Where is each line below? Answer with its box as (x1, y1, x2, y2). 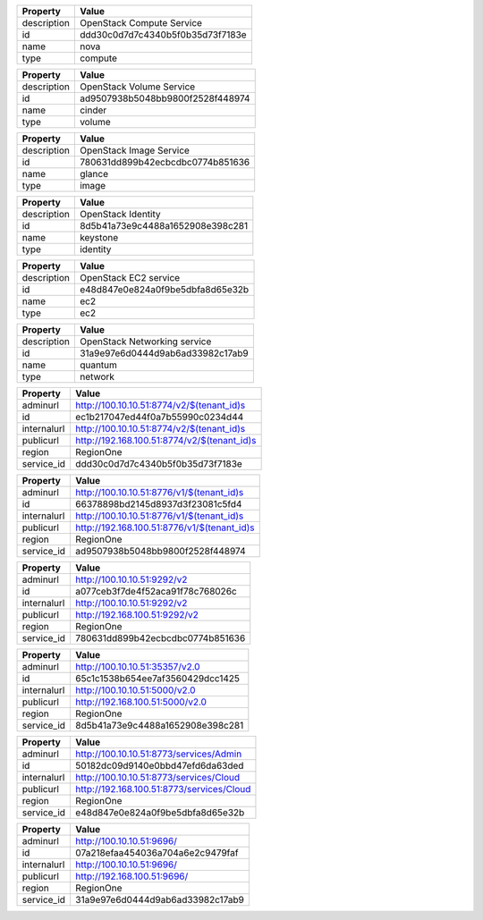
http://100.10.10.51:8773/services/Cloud (75, 772, 241, 783)
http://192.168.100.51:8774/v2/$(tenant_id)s (75, 435, 257, 446)
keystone (79, 232, 119, 243)
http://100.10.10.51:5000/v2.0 (75, 684, 196, 696)
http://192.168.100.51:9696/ (75, 870, 189, 882)
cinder (79, 104, 107, 116)
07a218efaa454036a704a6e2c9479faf (75, 847, 239, 858)
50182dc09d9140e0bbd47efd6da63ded (75, 760, 244, 772)
